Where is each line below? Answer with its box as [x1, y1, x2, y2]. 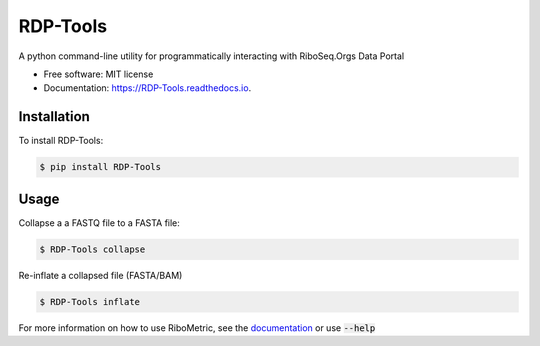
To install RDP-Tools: [18, 135, 104, 147]
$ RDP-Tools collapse [39, 243, 146, 255]
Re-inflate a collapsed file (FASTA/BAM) [18, 269, 183, 281]
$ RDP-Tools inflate [39, 296, 140, 307]
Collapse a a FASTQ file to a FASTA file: [18, 216, 180, 229]
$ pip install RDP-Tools [39, 161, 162, 173]
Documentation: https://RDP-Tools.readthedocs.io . [43, 82, 252, 94]
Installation [18, 108, 90, 125]
